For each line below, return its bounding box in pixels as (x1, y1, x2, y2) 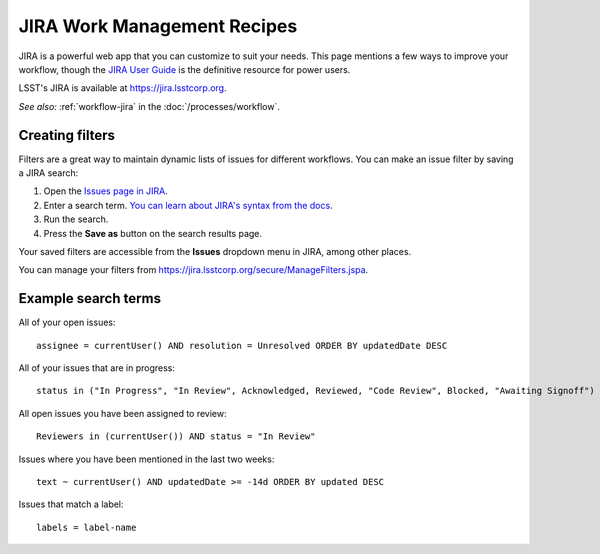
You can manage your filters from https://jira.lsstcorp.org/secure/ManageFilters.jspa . (18, 264, 369, 276)
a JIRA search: (18, 167, 79, 179)
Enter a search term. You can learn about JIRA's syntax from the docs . (43, 199, 334, 211)
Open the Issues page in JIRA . (43, 185, 169, 197)
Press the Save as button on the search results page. (43, 227, 263, 239)
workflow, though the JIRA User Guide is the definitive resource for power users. (18, 63, 351, 75)
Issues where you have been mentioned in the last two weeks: (18, 453, 275, 465)
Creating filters (18, 126, 115, 144)
